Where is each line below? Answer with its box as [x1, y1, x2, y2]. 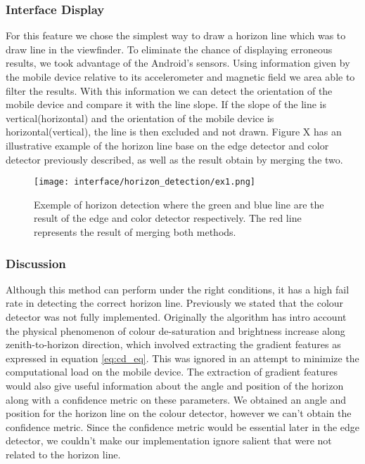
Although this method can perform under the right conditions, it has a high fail [6, 281, 350, 296]
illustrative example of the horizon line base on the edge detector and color [6, 138, 329, 152]
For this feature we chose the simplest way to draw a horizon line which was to [6, 28, 346, 43]
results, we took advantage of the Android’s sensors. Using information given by [6, 55, 350, 70]
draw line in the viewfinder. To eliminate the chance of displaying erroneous [6, 41, 333, 56]
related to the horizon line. [6, 446, 121, 461]
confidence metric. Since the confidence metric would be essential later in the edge [6, 419, 360, 434]
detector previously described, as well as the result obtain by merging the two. [6, 152, 343, 166]
